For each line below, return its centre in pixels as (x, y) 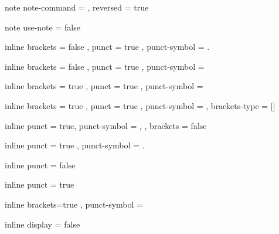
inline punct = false (40, 165)
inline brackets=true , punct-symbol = (74, 204)
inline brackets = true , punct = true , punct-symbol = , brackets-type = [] (140, 105)
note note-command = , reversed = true (77, 7)
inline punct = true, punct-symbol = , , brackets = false (106, 125)
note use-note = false (42, 27)
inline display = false (42, 224)
